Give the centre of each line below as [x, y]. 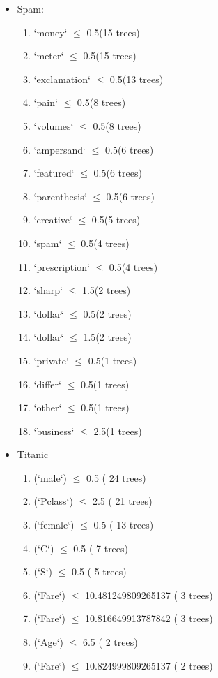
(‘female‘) [54, 525]
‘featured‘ [54, 173]
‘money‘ [50, 32]
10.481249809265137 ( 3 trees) [149, 595]
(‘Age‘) [48, 642]
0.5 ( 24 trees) [116, 477]
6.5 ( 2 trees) [110, 642]
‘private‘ [51, 360]
